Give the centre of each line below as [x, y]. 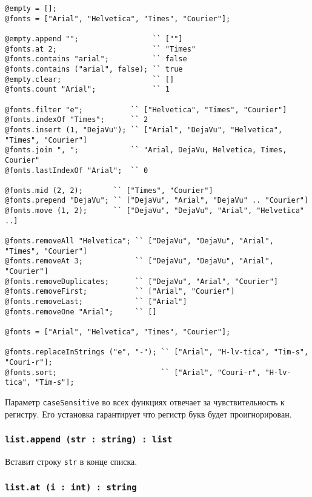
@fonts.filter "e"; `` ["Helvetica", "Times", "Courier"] [146, 110]
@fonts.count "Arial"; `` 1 [88, 90]
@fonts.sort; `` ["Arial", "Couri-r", [133, 372]
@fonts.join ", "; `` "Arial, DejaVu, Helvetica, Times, [146, 150]
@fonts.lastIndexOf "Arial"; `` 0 [77, 170]
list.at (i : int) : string [71, 487]
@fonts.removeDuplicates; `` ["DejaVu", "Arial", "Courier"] [142, 281]
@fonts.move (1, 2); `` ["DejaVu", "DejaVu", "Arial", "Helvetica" [154, 211]
